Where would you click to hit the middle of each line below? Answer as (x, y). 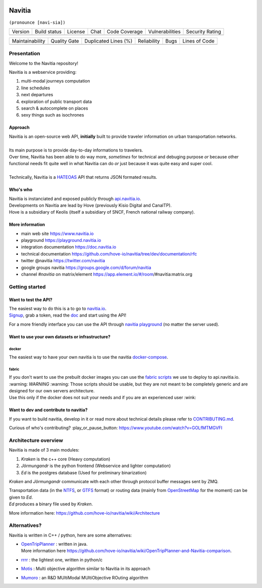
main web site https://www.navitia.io (57, 234)
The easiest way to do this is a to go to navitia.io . (58, 308)
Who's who (21, 190)
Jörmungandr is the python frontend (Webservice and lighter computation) (96, 466)
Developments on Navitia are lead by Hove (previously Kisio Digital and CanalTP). (90, 205)
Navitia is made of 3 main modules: (44, 450)
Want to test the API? (31, 300)
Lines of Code (199, 41)
